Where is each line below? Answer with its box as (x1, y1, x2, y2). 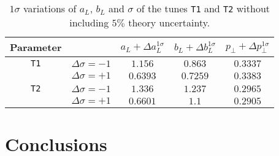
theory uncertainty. (128, 15, 210, 29)
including (69, 15, 109, 29)
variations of (23, 1, 77, 15)
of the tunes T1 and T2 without (136, 1, 270, 15)
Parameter (10, 40, 62, 54)
